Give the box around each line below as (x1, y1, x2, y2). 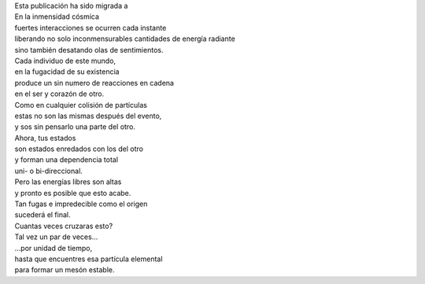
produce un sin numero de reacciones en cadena (14, 78, 175, 87)
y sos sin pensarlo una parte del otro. (14, 122, 135, 131)
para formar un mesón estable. (14, 265, 115, 275)
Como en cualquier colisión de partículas (14, 100, 147, 109)
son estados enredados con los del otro (14, 144, 143, 153)
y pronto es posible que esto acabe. (14, 188, 131, 197)
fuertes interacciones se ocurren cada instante (14, 23, 167, 32)
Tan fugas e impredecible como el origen (14, 199, 148, 208)
